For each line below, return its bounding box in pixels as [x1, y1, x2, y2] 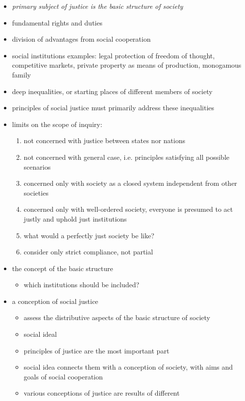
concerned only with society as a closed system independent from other [24, 178, 237, 188]
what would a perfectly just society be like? [24, 230, 154, 240]
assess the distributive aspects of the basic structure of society [24, 312, 210, 323]
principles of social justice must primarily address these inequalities [12, 102, 215, 113]
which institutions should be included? [24, 279, 140, 290]
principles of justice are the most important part [24, 345, 170, 355]
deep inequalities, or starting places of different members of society [12, 86, 213, 96]
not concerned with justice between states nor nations [24, 135, 185, 146]
